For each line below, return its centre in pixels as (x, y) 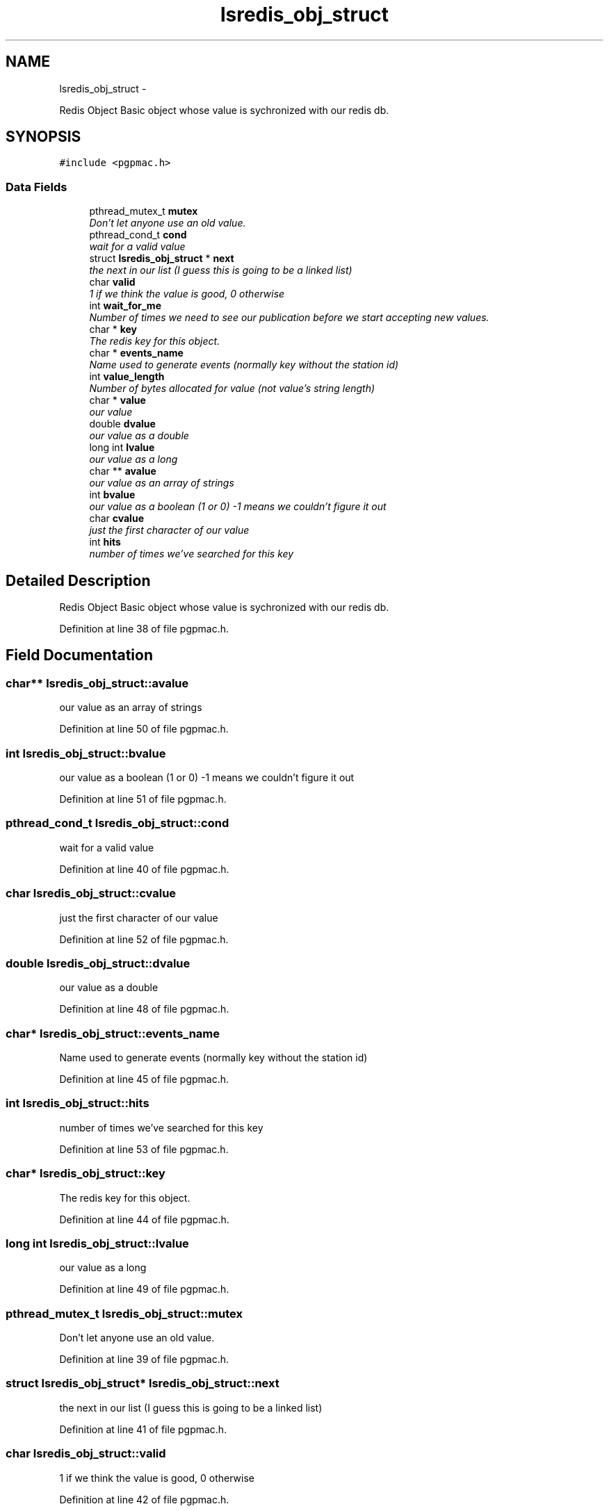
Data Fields (36, 187)
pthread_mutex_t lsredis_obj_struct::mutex (124, 1313)
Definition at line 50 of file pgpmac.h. (144, 729)
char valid (112, 282)
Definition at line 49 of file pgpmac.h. (144, 1289)
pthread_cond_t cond (138, 235)
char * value (117, 400)
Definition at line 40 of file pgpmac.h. (144, 869)
